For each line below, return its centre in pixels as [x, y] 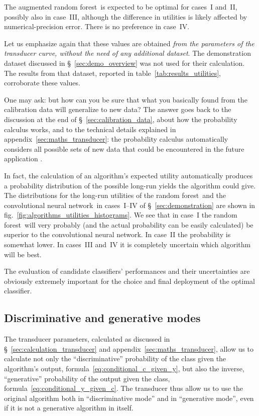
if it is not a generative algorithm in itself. [69, 408]
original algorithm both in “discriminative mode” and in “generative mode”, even [129, 398]
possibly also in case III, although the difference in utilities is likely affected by [126, 16]
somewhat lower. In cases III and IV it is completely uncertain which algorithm [127, 244]
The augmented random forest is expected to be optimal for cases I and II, [121, 7]
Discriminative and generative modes [102, 318]
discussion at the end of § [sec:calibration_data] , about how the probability [121, 119]
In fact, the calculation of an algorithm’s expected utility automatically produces [128, 175]
